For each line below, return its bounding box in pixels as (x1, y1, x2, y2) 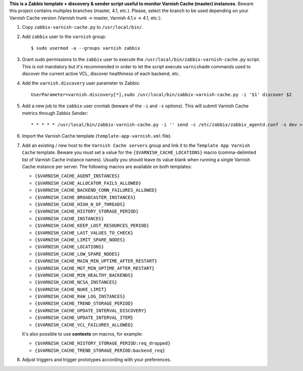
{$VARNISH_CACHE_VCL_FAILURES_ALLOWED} (34, 322, 133, 327)
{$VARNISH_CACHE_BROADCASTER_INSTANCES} (34, 194, 136, 200)
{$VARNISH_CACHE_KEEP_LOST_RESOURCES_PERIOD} (34, 223, 149, 229)
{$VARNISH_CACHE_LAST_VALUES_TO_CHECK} (34, 230, 133, 235)
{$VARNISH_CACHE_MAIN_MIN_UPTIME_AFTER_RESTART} (34, 258, 158, 264)
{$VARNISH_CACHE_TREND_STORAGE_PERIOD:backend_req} (34, 347, 166, 353)
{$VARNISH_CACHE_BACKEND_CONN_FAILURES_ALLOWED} (34, 187, 158, 193)
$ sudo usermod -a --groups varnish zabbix (31, 45, 140, 51)
